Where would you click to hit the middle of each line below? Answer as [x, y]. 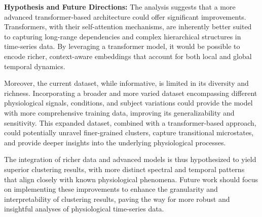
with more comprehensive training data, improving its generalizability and [119, 112]
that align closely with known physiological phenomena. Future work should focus [131, 179]
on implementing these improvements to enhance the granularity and [111, 189]
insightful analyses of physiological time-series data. [84, 209]
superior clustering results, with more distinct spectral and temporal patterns [124, 169]
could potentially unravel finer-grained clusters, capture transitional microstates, [129, 132]
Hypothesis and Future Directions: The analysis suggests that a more [120, 7]
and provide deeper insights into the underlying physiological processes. [115, 142]
